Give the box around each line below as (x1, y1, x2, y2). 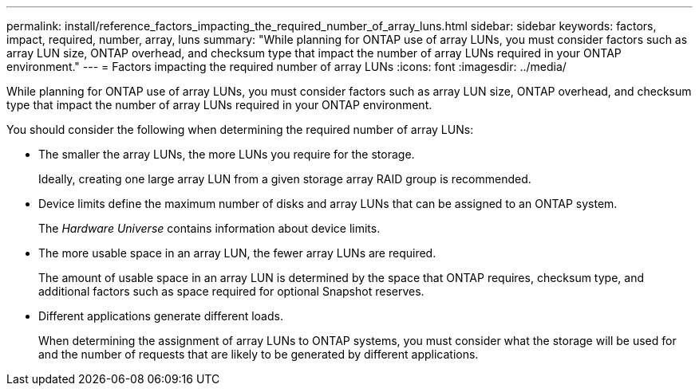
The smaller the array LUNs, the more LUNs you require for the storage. (38, 147, 415, 161)
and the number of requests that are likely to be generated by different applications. (38, 347, 479, 361)
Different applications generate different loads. (38, 309, 283, 323)
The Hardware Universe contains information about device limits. (38, 221, 381, 235)
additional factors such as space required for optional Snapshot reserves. (38, 284, 425, 298)
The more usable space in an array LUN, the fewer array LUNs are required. (38, 246, 436, 260)
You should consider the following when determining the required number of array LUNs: (6, 123, 474, 136)
